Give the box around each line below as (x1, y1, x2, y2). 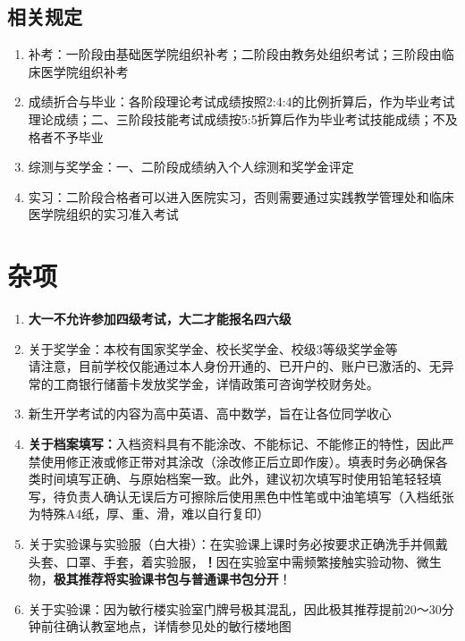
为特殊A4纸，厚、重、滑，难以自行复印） (28, 504, 270, 523)
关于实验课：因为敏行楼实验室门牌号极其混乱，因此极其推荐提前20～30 (28, 599, 442, 618)
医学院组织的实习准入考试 (28, 205, 179, 224)
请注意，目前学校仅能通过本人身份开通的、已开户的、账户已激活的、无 (28, 357, 442, 375)
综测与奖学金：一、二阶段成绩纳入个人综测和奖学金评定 (28, 157, 354, 176)
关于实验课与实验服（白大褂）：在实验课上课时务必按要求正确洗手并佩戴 (28, 535, 448, 553)
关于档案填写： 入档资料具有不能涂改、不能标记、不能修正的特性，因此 (28, 434, 442, 453)
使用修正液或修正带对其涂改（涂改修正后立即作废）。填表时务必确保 (40, 451, 435, 470)
